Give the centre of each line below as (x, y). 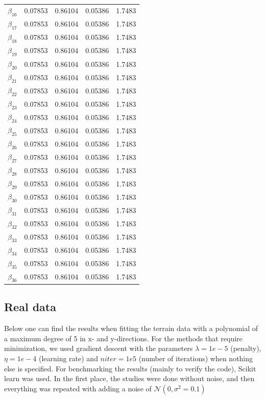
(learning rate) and (68, 358)
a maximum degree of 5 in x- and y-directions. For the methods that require (123, 338)
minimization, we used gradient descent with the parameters (99, 348)
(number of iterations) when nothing (196, 358)
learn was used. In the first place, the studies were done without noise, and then (129, 378)
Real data (30, 307)
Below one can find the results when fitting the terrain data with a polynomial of (131, 328)
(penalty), (246, 348)
